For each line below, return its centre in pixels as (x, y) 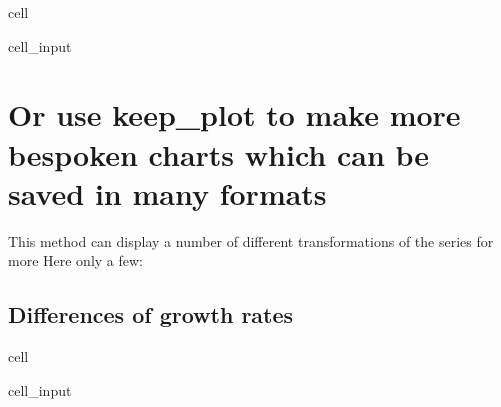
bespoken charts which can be (219, 153)
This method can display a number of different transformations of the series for (251, 240)
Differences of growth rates (151, 314)
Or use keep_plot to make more (234, 114)
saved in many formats (167, 192)
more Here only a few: (76, 260)
